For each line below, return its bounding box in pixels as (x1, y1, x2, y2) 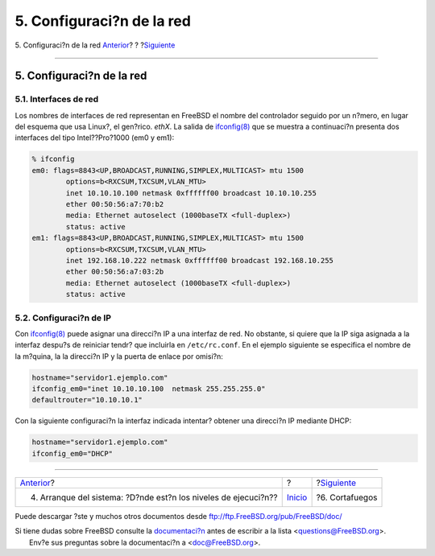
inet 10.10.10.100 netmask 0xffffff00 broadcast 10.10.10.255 (65, 188, 317, 197)
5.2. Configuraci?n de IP (14, 312, 112, 323)
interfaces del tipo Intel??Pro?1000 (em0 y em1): (14, 133, 175, 142)
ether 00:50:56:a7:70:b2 (65, 200, 164, 209)
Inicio (286, 492, 308, 503)
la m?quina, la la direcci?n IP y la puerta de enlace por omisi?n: (14, 351, 223, 361)
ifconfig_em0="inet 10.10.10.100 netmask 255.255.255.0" (31, 385, 266, 393)
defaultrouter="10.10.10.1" (31, 395, 143, 405)
